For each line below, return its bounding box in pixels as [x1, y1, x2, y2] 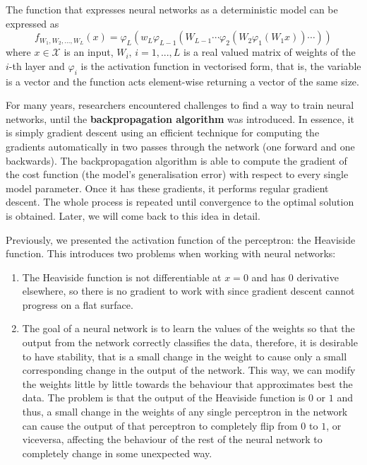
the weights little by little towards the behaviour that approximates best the [22, 376, 353, 391]
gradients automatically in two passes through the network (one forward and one [6, 139, 355, 153]
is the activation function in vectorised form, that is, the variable [80, 58, 361, 73]
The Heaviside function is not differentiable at [22, 269, 222, 284]
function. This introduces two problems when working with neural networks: [6, 246, 336, 261]
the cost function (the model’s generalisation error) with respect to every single [6, 167, 349, 182]
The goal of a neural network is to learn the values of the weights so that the [22, 321, 355, 336]
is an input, [64, 45, 114, 59]
